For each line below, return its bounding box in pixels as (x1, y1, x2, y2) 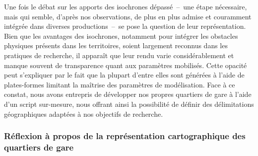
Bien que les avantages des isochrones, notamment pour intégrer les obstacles (4, 30, 238, 41)
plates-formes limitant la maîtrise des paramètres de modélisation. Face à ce (4, 79, 235, 89)
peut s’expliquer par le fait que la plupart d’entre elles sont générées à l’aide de (4, 70, 245, 80)
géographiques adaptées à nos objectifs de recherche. (4, 108, 163, 119)
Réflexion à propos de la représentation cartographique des (4, 130, 246, 142)
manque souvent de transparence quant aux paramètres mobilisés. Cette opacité (4, 60, 247, 70)
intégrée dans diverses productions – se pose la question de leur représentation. (4, 21, 246, 31)
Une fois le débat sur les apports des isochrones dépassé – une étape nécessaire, (4, 1, 247, 11)
